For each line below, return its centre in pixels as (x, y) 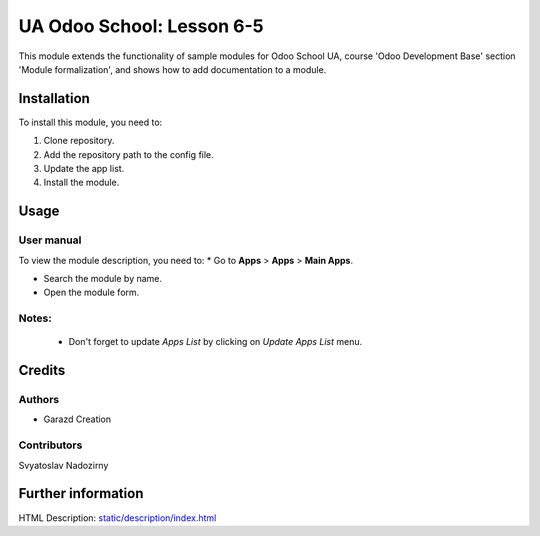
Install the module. (81, 182)
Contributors (50, 445)
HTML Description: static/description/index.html (117, 517)
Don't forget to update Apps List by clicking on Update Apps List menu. (215, 342)
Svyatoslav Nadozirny (63, 465)
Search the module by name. (103, 278)
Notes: (35, 318)
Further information (81, 493)
